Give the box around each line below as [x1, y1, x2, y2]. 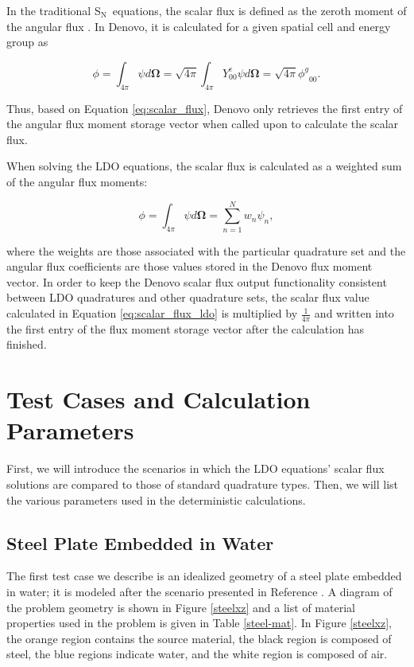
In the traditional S [6, 2, 101, 18]
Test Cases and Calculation [6, 383, 311, 415]
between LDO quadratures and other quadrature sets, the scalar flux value [6, 289, 370, 306]
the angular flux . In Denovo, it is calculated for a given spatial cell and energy [6, 18, 391, 34]
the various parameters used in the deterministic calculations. [6, 491, 306, 508]
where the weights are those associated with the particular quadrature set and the [6, 242, 406, 259]
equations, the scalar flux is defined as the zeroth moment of [112, 2, 407, 18]
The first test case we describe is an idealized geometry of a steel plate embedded [6, 568, 402, 584]
